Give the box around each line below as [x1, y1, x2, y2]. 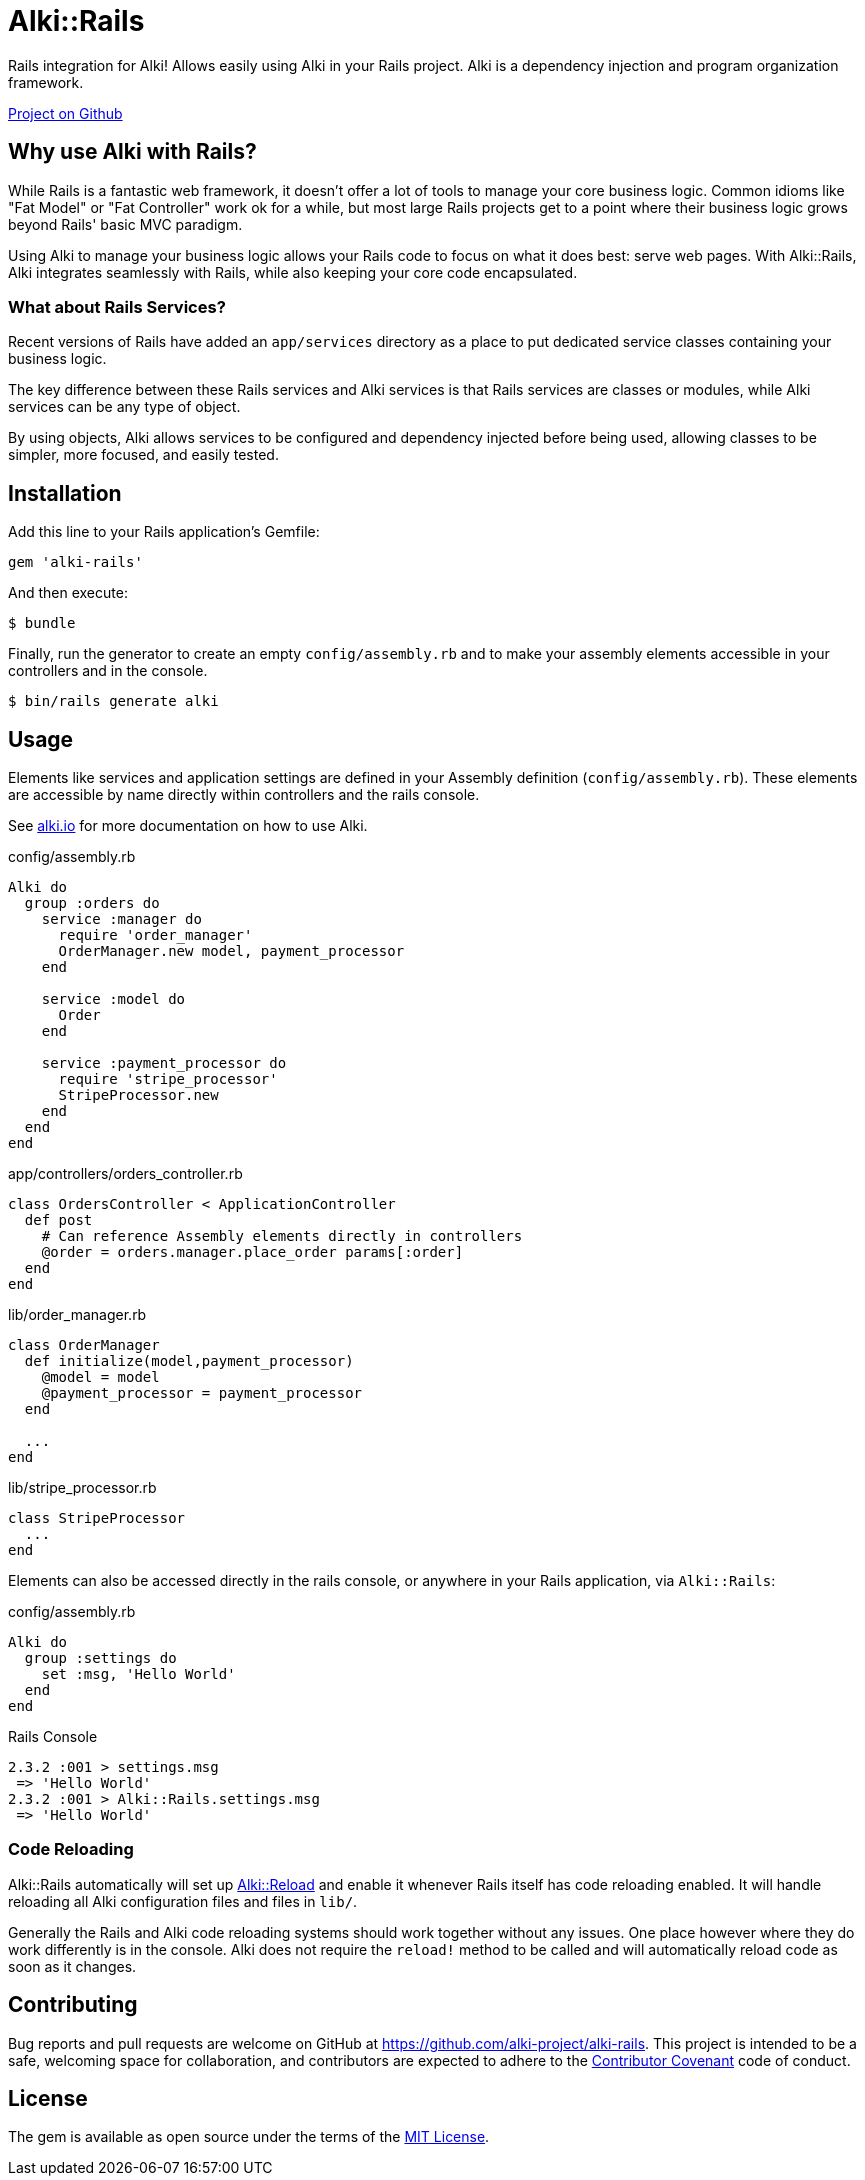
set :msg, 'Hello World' [41, 1666, 236, 1683]
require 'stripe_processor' [58, 1071, 278, 1088]
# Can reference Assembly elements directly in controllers [41, 1228, 523, 1245]
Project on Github [8, 104, 123, 122]
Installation [8, 480, 122, 506]
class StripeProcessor [8, 1510, 186, 1527]
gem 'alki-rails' [8, 554, 143, 571]
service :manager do [41, 911, 202, 928]
